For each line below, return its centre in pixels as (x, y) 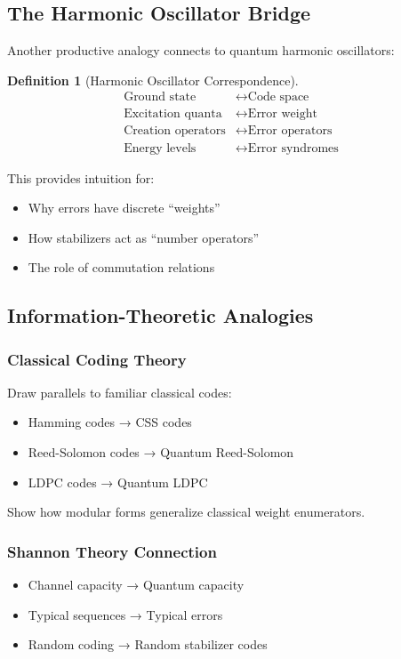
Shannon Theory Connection (112, 551)
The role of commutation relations (121, 267)
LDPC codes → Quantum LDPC (118, 482)
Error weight (282, 114)
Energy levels (160, 148)
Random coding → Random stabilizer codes (148, 644)
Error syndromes (293, 148)
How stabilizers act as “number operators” (144, 237)
